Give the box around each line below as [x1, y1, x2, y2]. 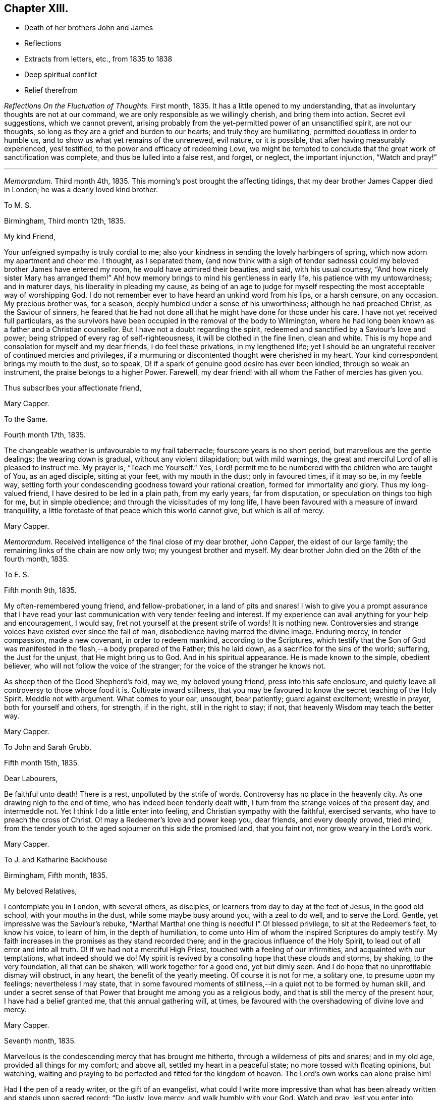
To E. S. [4, 570, 29, 579]
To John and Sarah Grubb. [4, 743, 92, 752]
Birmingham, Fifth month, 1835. [4, 871, 107, 880]
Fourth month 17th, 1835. [4, 430, 86, 439]
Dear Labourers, [4, 774, 58, 783]
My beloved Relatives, [4, 887, 77, 896]
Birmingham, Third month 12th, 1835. [4, 216, 126, 226]
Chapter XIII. [4, 2, 69, 15]
